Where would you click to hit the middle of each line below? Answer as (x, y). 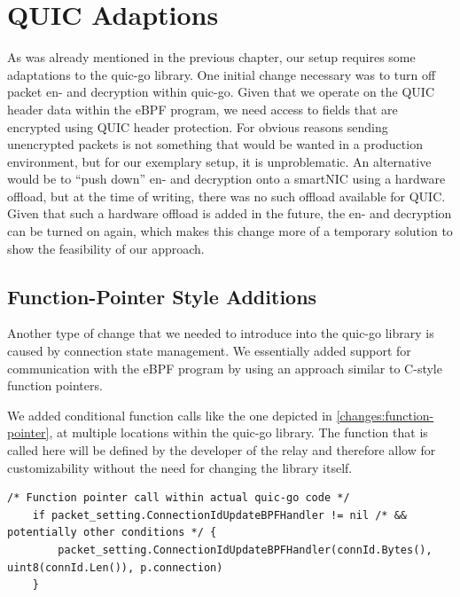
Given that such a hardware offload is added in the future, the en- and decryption (230, 213)
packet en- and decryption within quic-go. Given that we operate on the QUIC (221, 92)
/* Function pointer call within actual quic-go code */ (179, 498)
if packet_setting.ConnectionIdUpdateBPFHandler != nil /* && (220, 515)
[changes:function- (385, 415)
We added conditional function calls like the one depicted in (170, 415)
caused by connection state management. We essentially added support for (209, 351)
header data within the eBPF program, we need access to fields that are (203, 109)
